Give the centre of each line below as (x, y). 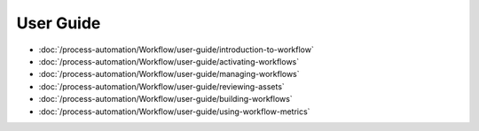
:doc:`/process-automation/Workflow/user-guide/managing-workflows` (169, 74)
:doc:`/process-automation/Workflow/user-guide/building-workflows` (165, 99)
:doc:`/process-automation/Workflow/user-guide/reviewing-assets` (162, 86)
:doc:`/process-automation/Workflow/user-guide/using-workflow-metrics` (174, 112)
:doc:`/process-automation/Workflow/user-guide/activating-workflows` (169, 61)
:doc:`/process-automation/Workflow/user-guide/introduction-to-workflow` (176, 50)
